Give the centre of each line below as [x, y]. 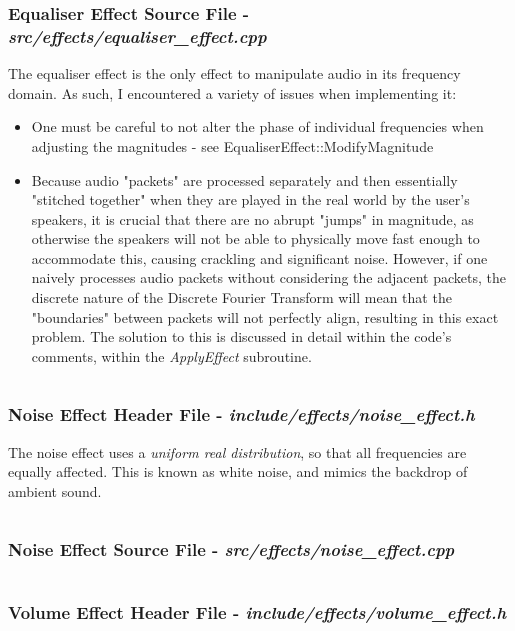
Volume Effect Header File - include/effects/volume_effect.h [257, 611]
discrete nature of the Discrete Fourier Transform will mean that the [241, 297]
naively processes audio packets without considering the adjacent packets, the [268, 277]
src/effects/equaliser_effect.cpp [137, 35]
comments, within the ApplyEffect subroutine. [171, 355]
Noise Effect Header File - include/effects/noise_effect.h [241, 414]
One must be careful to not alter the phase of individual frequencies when [257, 126]
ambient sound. [55, 490]
